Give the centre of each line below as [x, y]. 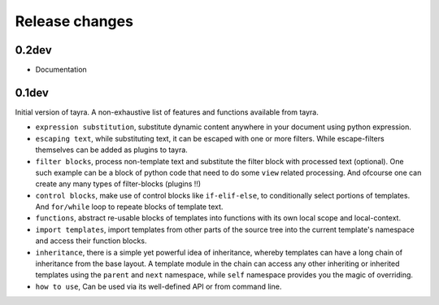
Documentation [61, 70]
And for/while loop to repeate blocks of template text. [129, 207]
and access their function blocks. [91, 241]
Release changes [74, 21]
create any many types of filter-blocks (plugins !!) [118, 184]
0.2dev [33, 50]
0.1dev [32, 92]
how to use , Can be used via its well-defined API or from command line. [159, 286]
